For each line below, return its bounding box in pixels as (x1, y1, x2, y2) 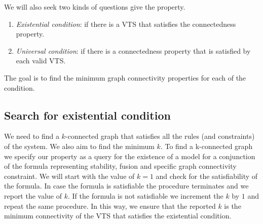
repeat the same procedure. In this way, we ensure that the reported (4, 200, 216, 211)
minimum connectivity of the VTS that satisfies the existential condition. (4, 210, 232, 221)
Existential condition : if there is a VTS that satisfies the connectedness (16, 18, 236, 29)
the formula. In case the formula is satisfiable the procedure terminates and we (4, 180, 249, 191)
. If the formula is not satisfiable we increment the (68, 190, 223, 201)
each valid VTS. (16, 55, 66, 66)
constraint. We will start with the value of (4, 170, 135, 181)
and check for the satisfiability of (156, 170, 258, 181)
